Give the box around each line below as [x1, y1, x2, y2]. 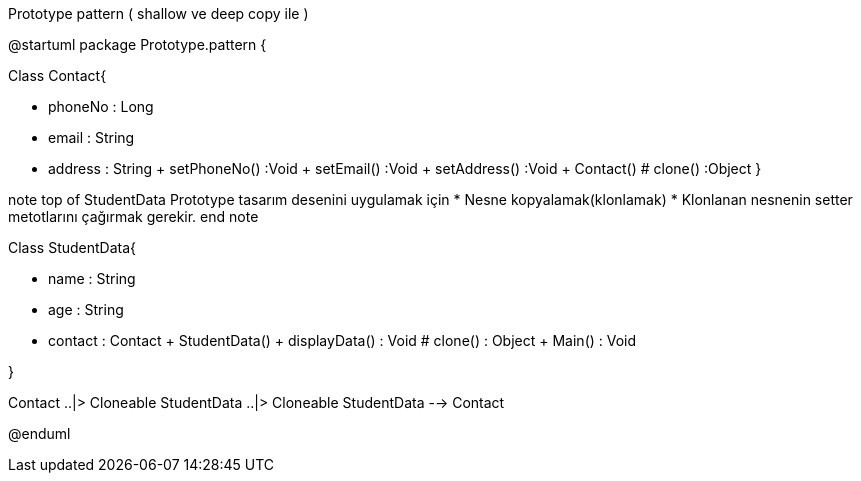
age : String [48, 301, 124, 318]
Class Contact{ [8, 67, 107, 84]
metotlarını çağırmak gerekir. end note [8, 208, 259, 225]
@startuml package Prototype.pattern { [8, 36, 267, 53]
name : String [48, 270, 136, 287]
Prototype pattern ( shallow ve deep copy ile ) [8, 5, 309, 22]
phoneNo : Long [48, 98, 154, 115]
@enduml [8, 425, 71, 442]
